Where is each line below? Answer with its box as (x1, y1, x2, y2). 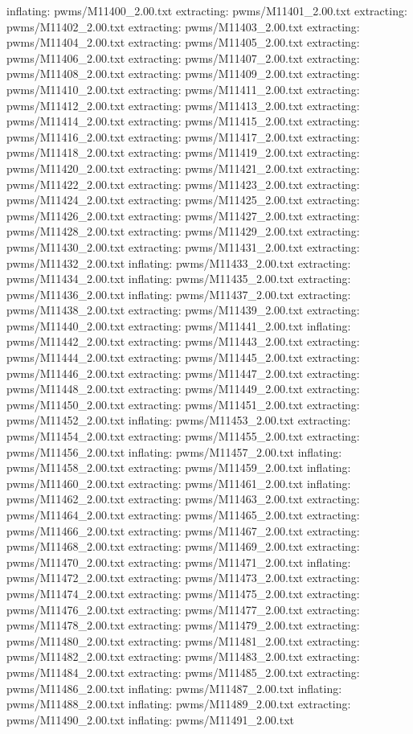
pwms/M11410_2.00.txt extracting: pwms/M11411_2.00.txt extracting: (6, 80, 360, 97)
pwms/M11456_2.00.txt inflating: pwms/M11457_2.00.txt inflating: (6, 443, 342, 460)
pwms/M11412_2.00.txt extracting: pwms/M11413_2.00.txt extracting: (6, 96, 360, 113)
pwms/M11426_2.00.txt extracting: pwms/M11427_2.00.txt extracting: (6, 207, 360, 223)
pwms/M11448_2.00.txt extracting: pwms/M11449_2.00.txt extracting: (6, 380, 360, 397)
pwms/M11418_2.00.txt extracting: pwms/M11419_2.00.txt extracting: (6, 144, 360, 161)
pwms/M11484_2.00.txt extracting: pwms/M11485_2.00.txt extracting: (6, 663, 360, 680)
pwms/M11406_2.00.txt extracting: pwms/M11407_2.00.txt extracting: (6, 49, 360, 66)
